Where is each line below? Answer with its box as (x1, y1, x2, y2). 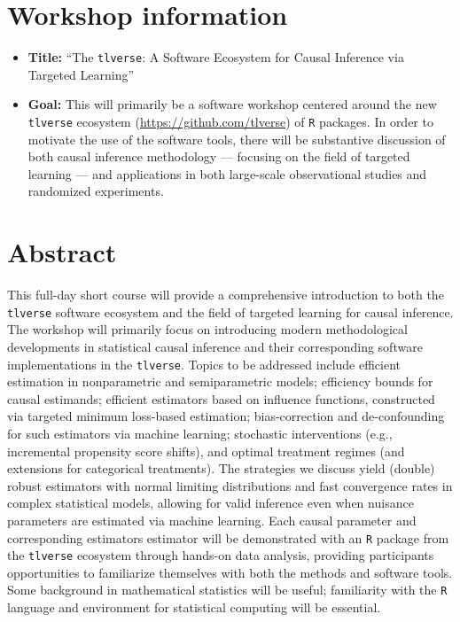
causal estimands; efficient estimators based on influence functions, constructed (7, 389, 435, 408)
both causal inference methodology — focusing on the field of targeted (27, 147, 410, 166)
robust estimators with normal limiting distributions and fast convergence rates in (7, 476, 453, 494)
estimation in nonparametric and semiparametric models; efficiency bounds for (7, 372, 433, 391)
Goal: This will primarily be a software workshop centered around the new (27, 95, 437, 113)
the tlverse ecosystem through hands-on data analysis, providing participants (7, 546, 434, 564)
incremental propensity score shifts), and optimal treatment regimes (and (7, 441, 405, 460)
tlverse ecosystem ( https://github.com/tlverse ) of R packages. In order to (27, 112, 433, 130)
